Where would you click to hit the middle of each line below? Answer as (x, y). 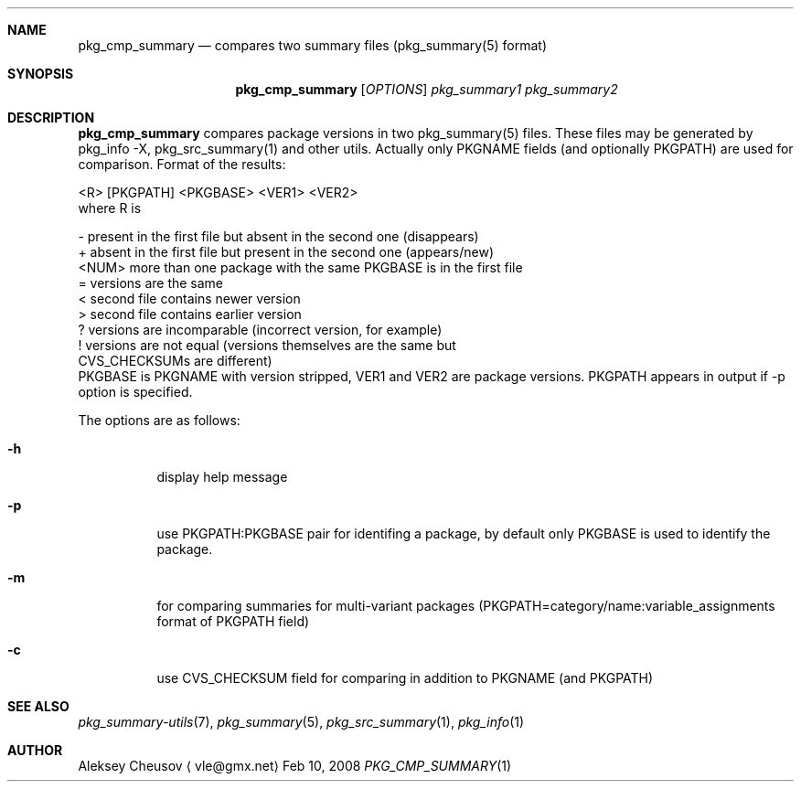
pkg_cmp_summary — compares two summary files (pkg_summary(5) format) (313, 45)
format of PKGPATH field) (233, 621)
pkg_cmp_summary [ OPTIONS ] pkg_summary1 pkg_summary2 (427, 89)
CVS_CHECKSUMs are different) (175, 361)
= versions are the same (151, 283)
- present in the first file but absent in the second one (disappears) (278, 236)
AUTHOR (35, 750)
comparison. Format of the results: (182, 164)
